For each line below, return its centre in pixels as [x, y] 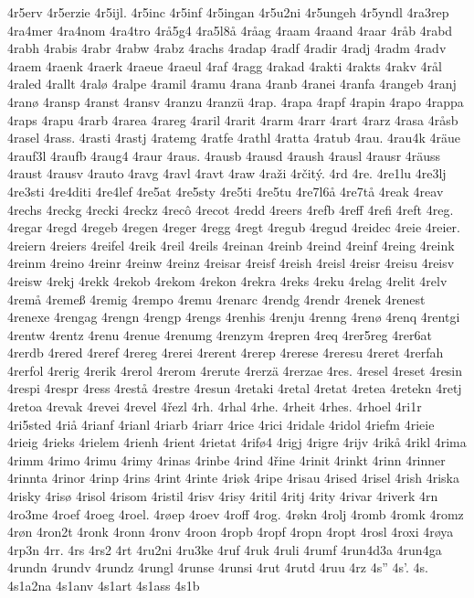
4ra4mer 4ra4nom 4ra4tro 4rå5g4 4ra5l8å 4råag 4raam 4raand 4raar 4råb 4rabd [230, 30]
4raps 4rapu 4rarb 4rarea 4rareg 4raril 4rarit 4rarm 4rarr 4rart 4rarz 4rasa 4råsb [233, 119]
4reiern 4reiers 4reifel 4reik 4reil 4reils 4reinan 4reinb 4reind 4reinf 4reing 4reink [231, 245]
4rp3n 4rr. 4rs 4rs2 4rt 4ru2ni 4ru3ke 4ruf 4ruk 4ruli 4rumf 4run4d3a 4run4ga [225, 549]
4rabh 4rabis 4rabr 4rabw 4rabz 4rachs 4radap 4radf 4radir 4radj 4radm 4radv [227, 48]
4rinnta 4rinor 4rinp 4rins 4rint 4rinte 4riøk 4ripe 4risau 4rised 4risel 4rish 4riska [233, 478]
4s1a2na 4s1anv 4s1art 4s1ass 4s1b [104, 585]
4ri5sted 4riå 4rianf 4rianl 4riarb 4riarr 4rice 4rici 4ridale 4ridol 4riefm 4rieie [221, 424]
